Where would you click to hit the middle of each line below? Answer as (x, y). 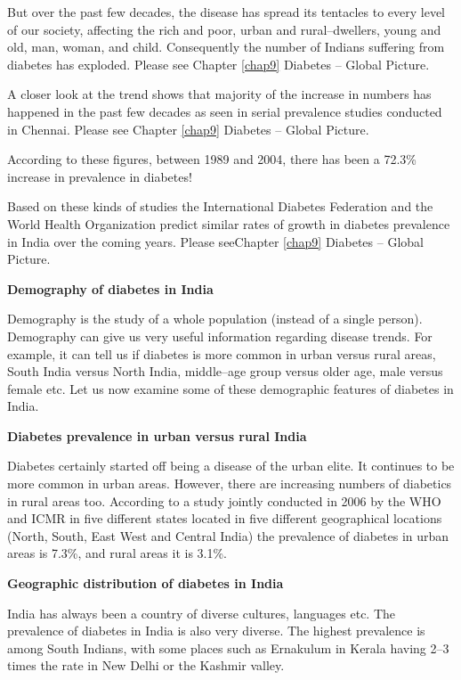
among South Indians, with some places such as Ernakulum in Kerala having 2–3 (228, 647)
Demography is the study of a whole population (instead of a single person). (215, 319)
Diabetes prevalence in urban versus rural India (157, 435)
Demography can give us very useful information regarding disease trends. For (220, 336)
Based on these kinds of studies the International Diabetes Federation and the (220, 206)
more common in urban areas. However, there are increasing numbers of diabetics (230, 483)
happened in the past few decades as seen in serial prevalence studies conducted (225, 111)
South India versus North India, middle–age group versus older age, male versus (225, 371)
